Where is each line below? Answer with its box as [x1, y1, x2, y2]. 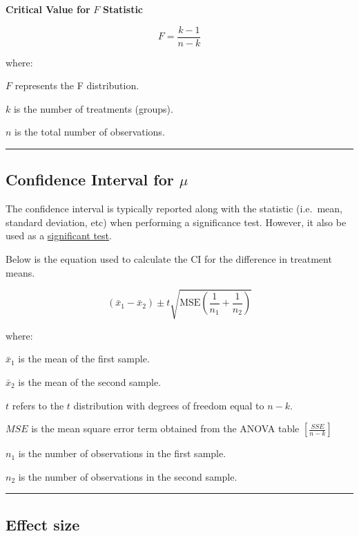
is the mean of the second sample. [18, 374, 162, 389]
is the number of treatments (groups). [13, 101, 173, 115]
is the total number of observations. [14, 124, 165, 139]
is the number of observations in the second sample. [18, 469, 237, 483]
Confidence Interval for [6, 169, 174, 190]
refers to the [12, 398, 64, 412]
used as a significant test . [6, 228, 112, 243]
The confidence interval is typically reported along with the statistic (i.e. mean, [6, 201, 343, 216]
